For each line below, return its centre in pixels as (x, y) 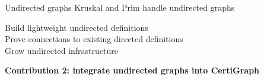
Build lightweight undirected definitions (77, 27)
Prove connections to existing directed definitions (94, 39)
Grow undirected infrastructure (61, 50)
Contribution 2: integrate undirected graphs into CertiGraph (132, 70)
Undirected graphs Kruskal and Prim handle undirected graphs (120, 7)
